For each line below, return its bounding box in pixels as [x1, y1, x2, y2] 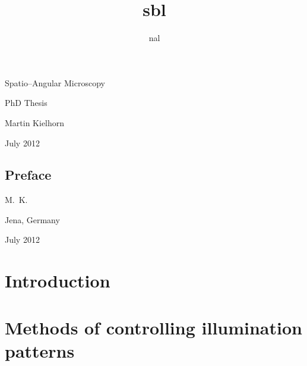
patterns [5, 338, 75, 362]
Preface [5, 165, 52, 184]
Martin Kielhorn [5, 116, 65, 129]
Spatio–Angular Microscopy [5, 76, 105, 89]
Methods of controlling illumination [5, 315, 302, 339]
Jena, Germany [5, 213, 60, 226]
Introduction [5, 268, 110, 293]
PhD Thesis [5, 96, 48, 109]
